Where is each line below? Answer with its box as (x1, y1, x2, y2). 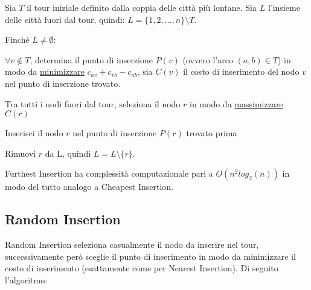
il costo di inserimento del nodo (183, 65, 300, 78)
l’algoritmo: (5, 273, 48, 286)
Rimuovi (5, 147, 36, 159)
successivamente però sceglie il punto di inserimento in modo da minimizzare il (5, 250, 296, 262)
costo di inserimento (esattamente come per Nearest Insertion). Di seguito (5, 262, 278, 274)
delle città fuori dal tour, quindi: (5, 13, 125, 25)
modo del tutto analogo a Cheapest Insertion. (5, 180, 174, 193)
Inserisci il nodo (5, 127, 63, 139)
